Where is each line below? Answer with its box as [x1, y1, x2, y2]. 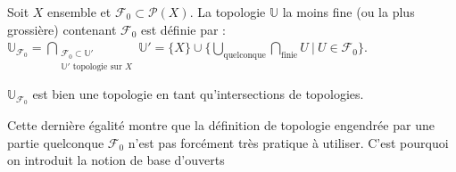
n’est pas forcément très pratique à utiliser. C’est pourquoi [128, 133, 449, 152]
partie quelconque [7, 133, 104, 152]
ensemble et [47, 3, 112, 20]
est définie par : [141, 20, 227, 38]
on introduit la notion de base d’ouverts [7, 151, 225, 169]
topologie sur [72, 62, 122, 72]
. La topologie [189, 3, 266, 20]
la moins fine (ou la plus [282, 3, 415, 20]
